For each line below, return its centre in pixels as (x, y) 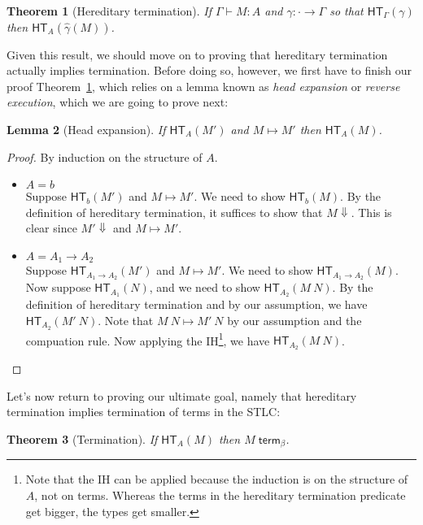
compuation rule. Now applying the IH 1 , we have (148, 339)
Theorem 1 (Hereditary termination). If (109, 11)
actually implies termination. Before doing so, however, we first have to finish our (209, 70)
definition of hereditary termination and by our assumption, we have (196, 304)
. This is (371, 212)
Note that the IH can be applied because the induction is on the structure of (217, 479)
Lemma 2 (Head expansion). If (86, 129)
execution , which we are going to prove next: (118, 102)
